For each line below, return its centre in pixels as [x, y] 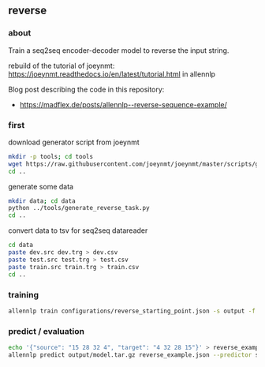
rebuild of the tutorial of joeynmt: [62, 66]
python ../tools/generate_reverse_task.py [79, 208]
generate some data [41, 186]
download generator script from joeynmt [74, 142]
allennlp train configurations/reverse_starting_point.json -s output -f [132, 311]
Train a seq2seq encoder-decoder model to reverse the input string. [119, 50]
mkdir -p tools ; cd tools [50, 156]
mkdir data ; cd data [42, 201]
